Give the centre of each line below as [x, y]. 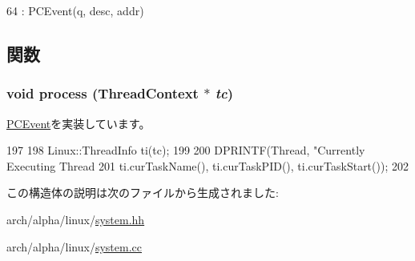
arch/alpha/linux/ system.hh [76, 219]
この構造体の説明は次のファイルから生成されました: [143, 193]
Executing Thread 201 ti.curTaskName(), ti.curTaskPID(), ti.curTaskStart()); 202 [207, 165]
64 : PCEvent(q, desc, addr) [75, 10]
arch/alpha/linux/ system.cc [74, 246]
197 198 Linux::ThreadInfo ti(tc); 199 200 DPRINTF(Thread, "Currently [186, 150]
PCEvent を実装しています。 [79, 123]
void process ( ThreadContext [103, 93]
